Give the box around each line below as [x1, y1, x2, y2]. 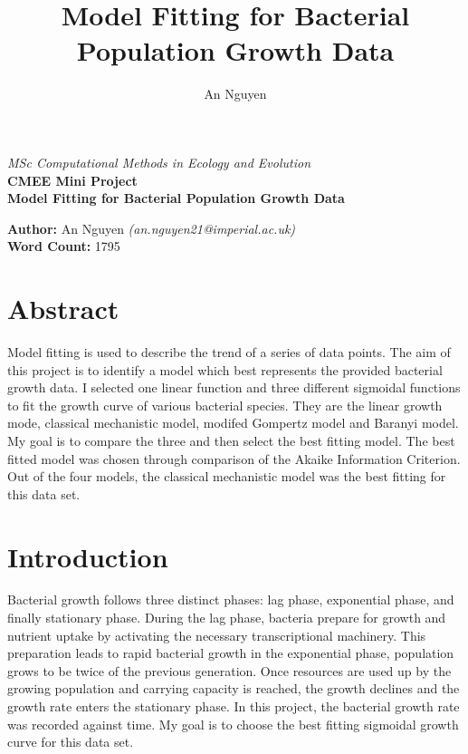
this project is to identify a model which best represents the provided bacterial [7, 360, 443, 379]
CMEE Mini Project [7, 170, 138, 189]
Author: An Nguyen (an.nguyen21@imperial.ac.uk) [7, 218, 296, 237]
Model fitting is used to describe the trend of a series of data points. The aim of [7, 343, 451, 361]
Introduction [7, 537, 168, 575]
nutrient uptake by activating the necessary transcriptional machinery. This [7, 625, 426, 644]
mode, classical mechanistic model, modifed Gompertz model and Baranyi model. [7, 413, 459, 432]
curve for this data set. [7, 732, 134, 751]
